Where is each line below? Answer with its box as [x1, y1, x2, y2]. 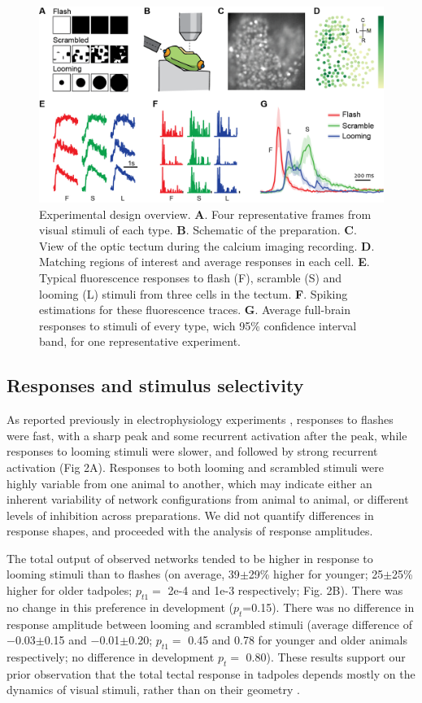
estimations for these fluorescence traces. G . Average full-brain [39, 301, 351, 318]
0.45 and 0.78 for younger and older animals [188, 631, 408, 648]
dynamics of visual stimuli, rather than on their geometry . [7, 681, 300, 698]
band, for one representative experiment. [39, 333, 241, 350]
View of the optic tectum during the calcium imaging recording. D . [39, 237, 375, 254]
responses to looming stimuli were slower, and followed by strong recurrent [7, 443, 378, 460]
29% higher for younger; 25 [248, 565, 384, 583]
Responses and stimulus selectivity [7, 373, 304, 398]
